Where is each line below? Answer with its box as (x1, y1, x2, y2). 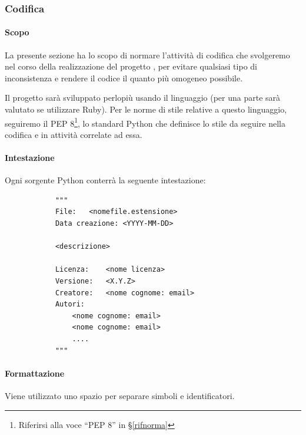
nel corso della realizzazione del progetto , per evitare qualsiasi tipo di (5, 60, 257, 72)
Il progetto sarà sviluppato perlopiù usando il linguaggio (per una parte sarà (5, 91, 281, 104)
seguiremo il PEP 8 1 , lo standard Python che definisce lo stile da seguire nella (5, 115, 285, 129)
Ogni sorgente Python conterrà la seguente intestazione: (5, 174, 206, 186)
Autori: (55, 300, 85, 309)
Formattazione (5, 367, 65, 379)
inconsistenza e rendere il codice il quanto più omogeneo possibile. (5, 71, 243, 84)
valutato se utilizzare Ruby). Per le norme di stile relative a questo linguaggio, (5, 103, 287, 116)
